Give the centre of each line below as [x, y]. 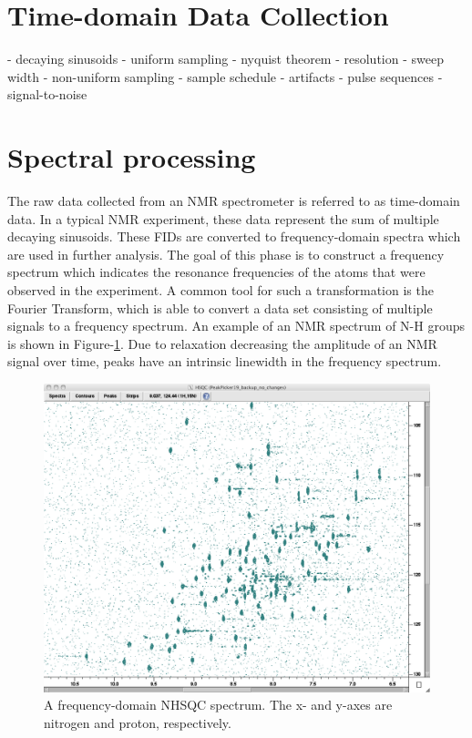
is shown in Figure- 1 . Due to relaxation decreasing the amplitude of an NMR [222, 343]
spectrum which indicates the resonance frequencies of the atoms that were [216, 272]
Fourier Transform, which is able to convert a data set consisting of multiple [220, 307]
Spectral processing [132, 157]
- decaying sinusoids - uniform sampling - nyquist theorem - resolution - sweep [226, 59]
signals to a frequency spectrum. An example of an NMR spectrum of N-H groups [236, 326]
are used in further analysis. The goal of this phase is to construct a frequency [226, 254]
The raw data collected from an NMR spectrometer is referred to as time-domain [234, 201]
